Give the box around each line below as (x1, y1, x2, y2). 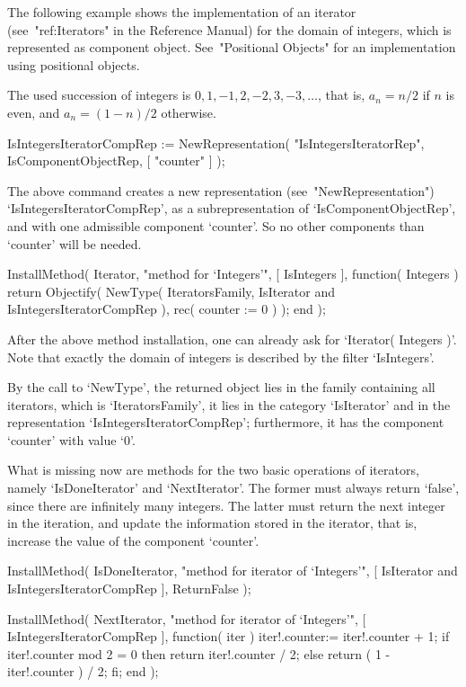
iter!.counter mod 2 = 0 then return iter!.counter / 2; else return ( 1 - (7, 644, 391, 663)
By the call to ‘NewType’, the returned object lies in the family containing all (7, 378, 435, 397)
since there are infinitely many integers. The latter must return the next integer (7, 495, 445, 514)
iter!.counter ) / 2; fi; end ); (7, 662, 159, 681)
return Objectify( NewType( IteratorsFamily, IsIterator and (7, 281, 336, 300)
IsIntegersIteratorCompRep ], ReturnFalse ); (7, 579, 251, 598)
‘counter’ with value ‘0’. (7, 430, 136, 449)
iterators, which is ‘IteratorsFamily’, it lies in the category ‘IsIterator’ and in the (7, 395, 451, 414)
